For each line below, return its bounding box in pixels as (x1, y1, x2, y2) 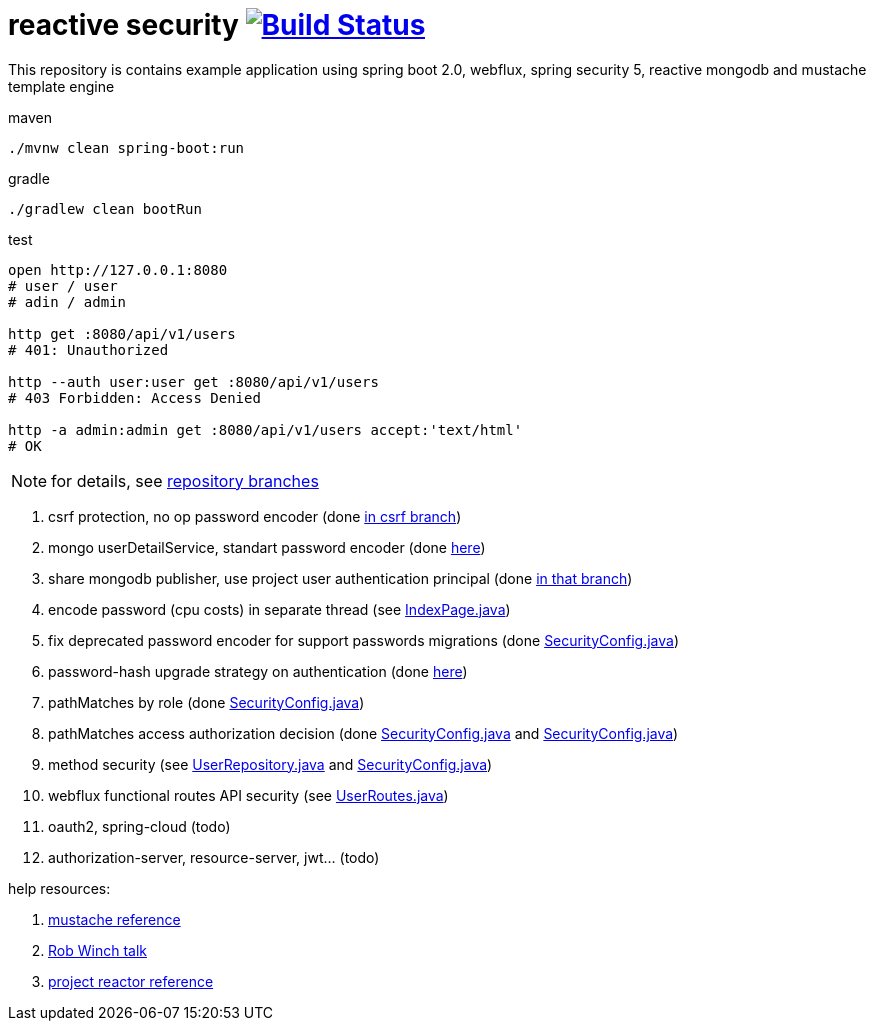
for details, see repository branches (51, 470, 319, 491)
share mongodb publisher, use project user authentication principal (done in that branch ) (48, 569, 633, 587)
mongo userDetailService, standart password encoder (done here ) (48, 538, 486, 556)
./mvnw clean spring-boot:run (8, 139, 245, 156)
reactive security (8, 8, 239, 42)
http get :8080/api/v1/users (8, 325, 236, 342)
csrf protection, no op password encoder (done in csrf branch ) (48, 507, 462, 525)
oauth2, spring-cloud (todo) (48, 817, 231, 835)
